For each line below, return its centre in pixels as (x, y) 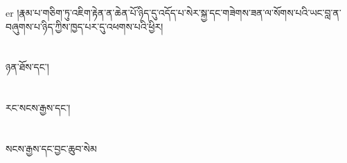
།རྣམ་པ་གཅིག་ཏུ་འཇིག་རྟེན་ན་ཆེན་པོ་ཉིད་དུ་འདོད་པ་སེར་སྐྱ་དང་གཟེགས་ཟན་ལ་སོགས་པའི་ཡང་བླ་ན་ (179, 12)
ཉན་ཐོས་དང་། (27, 67)
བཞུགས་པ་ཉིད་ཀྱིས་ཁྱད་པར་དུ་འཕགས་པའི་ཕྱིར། (84, 26)
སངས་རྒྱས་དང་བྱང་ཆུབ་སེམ (51, 148)
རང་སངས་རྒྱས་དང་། (38, 108)
